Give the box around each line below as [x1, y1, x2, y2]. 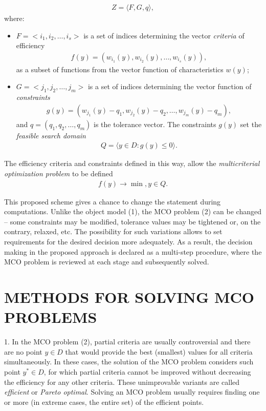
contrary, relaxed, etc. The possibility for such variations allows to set [4, 226, 223, 237]
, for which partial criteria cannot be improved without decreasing [43, 366, 251, 377]
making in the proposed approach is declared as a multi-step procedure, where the [4, 246, 262, 257]
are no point [4, 346, 42, 357]
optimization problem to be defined [4, 168, 113, 179]
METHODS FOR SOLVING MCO [4, 286, 254, 307]
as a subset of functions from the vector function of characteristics [16, 64, 224, 74]
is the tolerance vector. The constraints [94, 118, 216, 129]
